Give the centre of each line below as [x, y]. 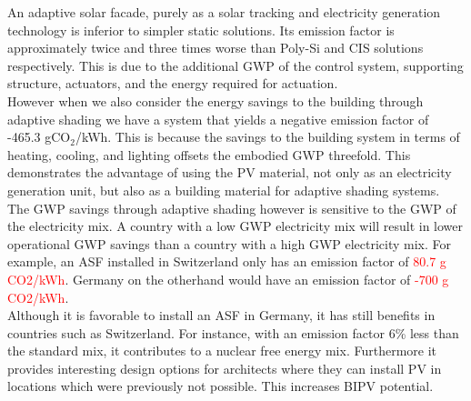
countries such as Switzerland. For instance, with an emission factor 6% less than [233, 332]
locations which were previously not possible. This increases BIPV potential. [220, 386]
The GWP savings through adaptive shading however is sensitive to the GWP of [232, 208]
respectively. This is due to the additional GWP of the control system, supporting [235, 65]
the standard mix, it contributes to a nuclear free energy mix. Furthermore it [222, 351]
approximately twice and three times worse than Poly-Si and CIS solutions [215, 48]
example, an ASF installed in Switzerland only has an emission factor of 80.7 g [227, 261]
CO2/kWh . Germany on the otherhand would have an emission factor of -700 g [228, 279]
